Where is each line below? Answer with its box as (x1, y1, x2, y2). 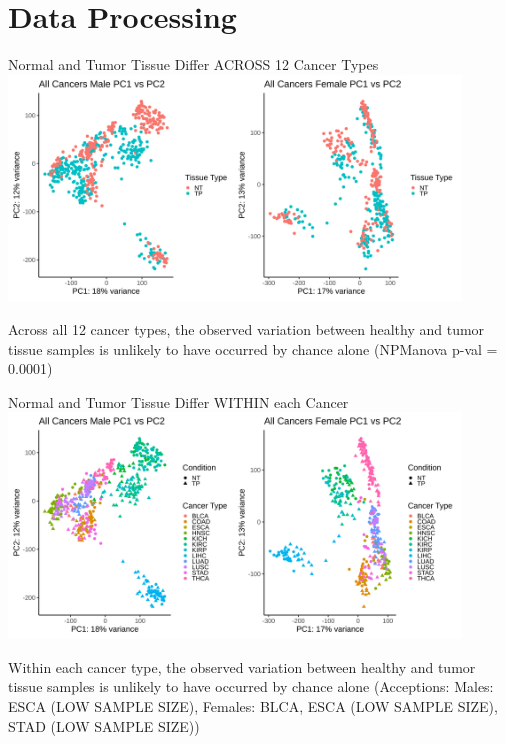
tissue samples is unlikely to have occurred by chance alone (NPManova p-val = (8, 338, 498, 359)
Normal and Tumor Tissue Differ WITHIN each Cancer (8, 391, 349, 412)
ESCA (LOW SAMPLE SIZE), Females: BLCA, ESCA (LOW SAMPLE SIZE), (8, 696, 498, 716)
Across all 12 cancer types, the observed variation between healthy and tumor (8, 319, 485, 340)
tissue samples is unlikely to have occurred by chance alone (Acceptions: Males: (8, 676, 494, 697)
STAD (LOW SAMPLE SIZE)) (8, 715, 200, 736)
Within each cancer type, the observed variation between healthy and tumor (8, 656, 476, 677)
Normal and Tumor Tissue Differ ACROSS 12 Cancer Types (8, 54, 379, 75)
